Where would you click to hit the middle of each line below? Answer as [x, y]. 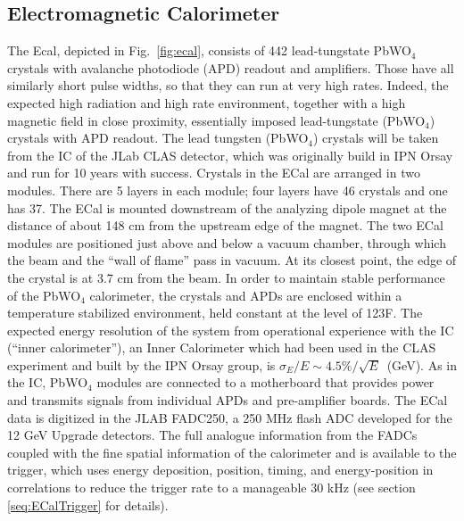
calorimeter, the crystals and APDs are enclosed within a [246, 295]
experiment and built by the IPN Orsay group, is [141, 364]
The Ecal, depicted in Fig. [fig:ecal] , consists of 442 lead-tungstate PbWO [209, 50]
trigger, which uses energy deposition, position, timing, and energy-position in [220, 470]
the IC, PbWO [48, 382]
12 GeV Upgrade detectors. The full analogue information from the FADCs [212, 435]
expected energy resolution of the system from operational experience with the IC [231, 330]
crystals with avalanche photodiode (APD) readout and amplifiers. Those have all [231, 67]
